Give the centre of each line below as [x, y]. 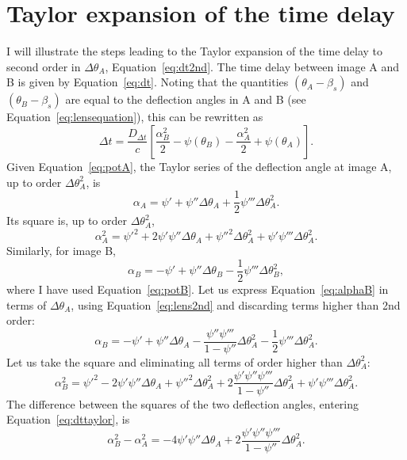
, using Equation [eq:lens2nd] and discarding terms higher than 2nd [236, 304]
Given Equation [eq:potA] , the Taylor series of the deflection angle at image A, [199, 166]
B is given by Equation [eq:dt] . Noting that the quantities [148, 82]
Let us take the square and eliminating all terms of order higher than [175, 361]
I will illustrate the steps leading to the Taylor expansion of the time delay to [195, 51]
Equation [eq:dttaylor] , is [68, 419]
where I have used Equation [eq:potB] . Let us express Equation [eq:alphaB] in [198, 289]
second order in [44, 66]
